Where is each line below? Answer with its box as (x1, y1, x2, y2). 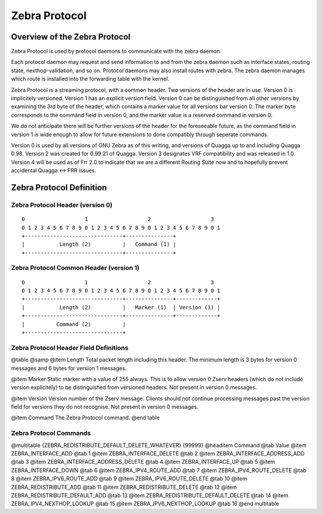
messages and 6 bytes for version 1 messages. (11, 364, 127, 372)
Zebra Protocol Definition (11, 183, 107, 193)
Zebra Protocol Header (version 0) (11, 200, 113, 209)
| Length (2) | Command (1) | (22, 241, 176, 248)
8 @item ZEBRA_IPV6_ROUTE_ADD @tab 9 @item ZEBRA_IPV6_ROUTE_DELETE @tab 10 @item (11, 475, 248, 482)
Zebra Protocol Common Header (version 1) (11, 264, 140, 272)
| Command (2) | (22, 321, 126, 327)
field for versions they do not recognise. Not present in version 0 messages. (11, 403, 199, 410)
